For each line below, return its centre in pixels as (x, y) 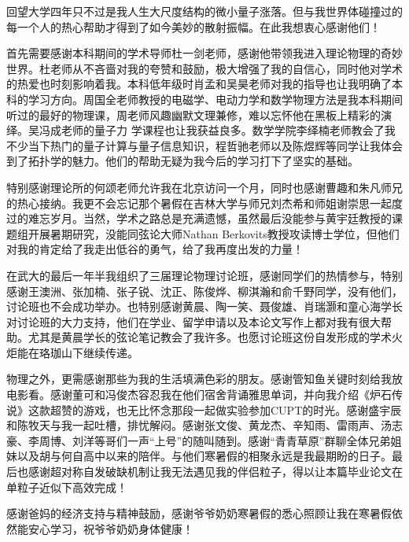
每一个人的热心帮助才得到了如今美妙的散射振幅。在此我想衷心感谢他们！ (193, 26)
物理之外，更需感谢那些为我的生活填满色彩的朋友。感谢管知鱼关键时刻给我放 (204, 379)
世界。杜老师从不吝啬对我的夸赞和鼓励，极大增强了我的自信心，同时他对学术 (204, 68)
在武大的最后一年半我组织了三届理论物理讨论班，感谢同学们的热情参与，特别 (204, 275)
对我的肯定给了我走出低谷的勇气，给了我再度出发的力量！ (155, 249)
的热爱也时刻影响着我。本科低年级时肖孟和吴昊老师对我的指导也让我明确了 (199, 84)
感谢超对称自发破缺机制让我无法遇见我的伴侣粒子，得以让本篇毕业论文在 (215, 472)
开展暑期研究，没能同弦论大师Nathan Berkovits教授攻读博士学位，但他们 (214, 233)
